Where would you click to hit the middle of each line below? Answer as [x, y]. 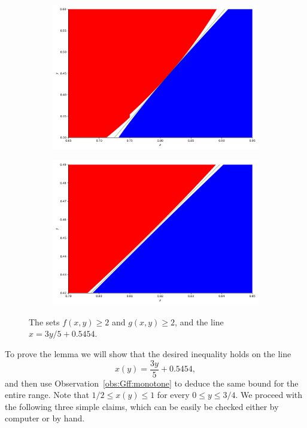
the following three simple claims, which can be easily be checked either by [142, 406]
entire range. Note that [47, 395]
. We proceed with [269, 395]
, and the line [199, 321]
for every [173, 395]
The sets [44, 321]
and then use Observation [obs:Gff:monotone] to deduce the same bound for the [152, 383]
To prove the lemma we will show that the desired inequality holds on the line [148, 353]
